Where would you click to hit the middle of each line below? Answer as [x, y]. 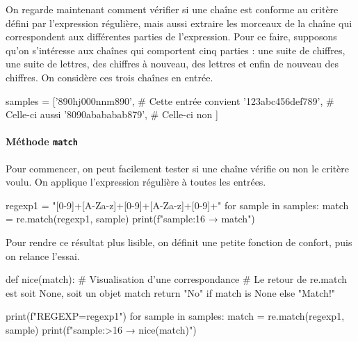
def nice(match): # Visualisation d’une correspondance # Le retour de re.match [176, 279]
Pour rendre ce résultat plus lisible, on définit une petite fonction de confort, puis [179, 242]
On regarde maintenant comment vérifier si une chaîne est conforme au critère [172, 9]
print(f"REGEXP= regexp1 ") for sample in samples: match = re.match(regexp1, [175, 316]
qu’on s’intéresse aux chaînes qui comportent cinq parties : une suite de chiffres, [176, 50]
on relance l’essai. [43, 255]
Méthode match [42, 141]
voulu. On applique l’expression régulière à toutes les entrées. [136, 182]
